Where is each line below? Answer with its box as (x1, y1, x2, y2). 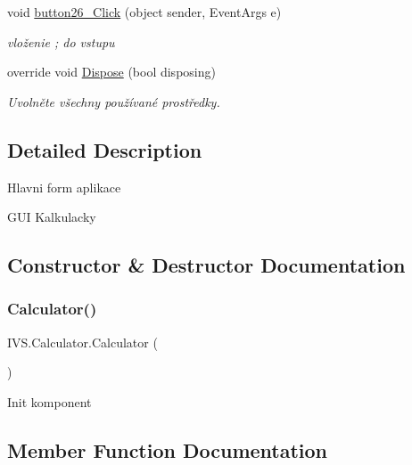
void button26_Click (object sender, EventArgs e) (7, 3, 282, 20)
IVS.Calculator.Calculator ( (7, 332, 158, 351)
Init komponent (7, 392, 92, 411)
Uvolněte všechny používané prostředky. (7, 92, 220, 110)
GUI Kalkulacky (7, 208, 96, 226)
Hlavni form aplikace (7, 177, 121, 196)
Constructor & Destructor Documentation (7, 251, 406, 279)
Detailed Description (7, 135, 202, 163)
